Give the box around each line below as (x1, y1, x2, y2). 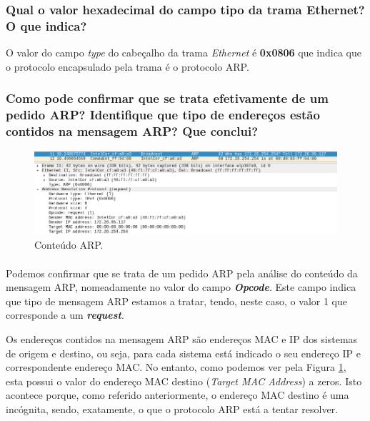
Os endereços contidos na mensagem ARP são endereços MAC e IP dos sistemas (6, 332, 358, 346)
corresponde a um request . (6, 307, 124, 322)
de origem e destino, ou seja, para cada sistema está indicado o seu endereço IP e (6, 345, 361, 360)
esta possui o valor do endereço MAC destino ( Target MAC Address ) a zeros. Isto (6, 373, 362, 388)
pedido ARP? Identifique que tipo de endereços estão (6, 106, 320, 124)
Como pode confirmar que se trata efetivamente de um (6, 89, 329, 107)
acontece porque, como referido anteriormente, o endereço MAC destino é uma (6, 387, 349, 402)
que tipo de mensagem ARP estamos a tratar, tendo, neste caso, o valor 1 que (6, 293, 347, 308)
